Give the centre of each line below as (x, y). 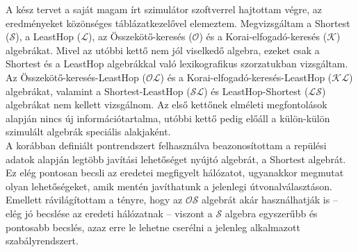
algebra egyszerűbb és (271, 213)
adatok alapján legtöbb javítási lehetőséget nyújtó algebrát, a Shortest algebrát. (176, 159)
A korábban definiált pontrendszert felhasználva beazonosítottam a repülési (166, 145)
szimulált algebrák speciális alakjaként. (88, 132)
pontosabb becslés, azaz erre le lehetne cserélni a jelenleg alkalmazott (153, 227)
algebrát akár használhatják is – (270, 200)
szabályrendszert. (42, 241)
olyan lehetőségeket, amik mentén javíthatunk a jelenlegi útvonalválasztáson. (169, 186)
